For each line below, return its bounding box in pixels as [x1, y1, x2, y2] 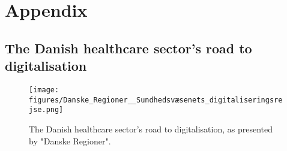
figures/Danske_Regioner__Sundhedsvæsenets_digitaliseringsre [29, 95, 283, 104]
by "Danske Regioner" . [29, 134, 111, 147]
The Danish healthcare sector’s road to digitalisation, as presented [29, 122, 273, 135]
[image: [29, 85, 59, 94]
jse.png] [29, 105, 64, 114]
